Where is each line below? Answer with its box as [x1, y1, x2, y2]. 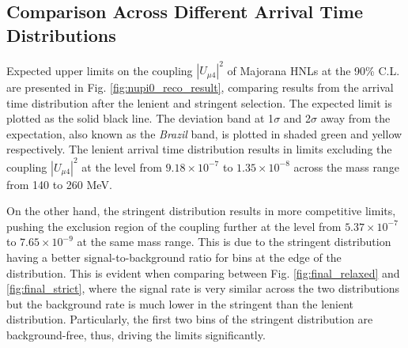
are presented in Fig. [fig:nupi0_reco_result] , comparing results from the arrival [6, 79, 394, 96]
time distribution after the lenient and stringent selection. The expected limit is [6, 94, 392, 111]
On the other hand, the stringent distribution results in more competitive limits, [6, 202, 396, 219]
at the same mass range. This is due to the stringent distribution [77, 233, 391, 250]
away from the [320, 110, 391, 127]
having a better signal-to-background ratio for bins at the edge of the [6, 248, 342, 265]
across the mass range [293, 158, 399, 175]
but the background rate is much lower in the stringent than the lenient [6, 295, 353, 312]
